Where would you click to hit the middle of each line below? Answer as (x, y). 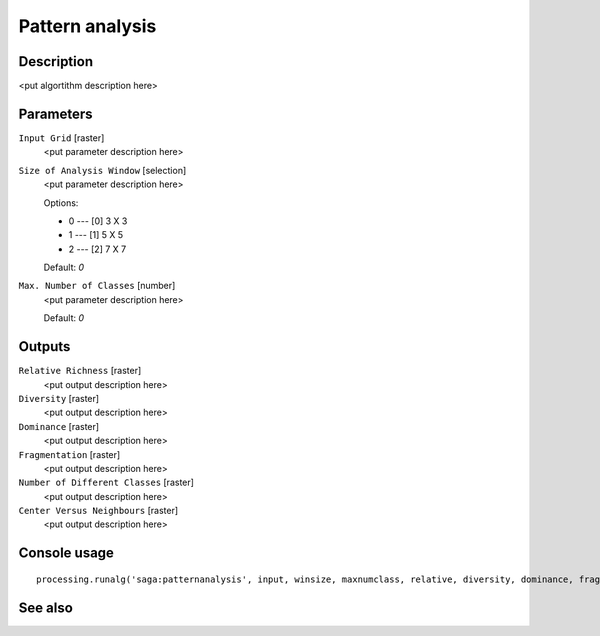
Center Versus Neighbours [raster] (98, 511)
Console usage (66, 553)
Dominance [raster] (59, 426)
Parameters (55, 113)
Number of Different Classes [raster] (106, 482)
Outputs (44, 346)
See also (46, 607)
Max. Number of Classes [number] (97, 286)
